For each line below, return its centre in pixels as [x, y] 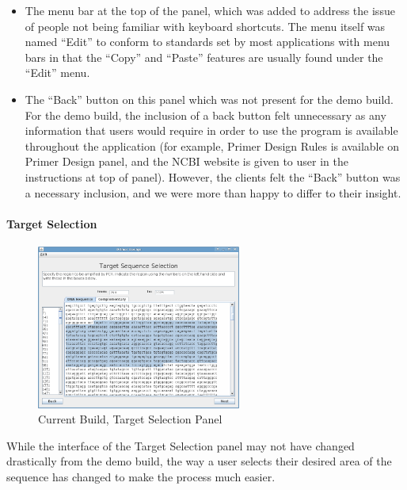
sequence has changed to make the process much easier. [141, 476]
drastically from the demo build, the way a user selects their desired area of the [199, 461]
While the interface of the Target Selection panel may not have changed [181, 445]
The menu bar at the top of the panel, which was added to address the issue [210, 10]
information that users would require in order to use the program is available [211, 130]
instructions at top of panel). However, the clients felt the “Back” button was [213, 176]
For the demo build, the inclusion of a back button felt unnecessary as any [205, 115]
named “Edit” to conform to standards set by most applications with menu [207, 42]
